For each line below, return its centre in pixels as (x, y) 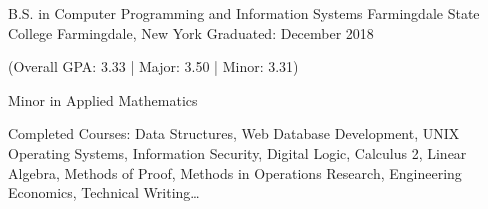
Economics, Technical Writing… (104, 192)
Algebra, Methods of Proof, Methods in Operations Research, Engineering (235, 172)
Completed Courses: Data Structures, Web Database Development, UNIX (234, 133)
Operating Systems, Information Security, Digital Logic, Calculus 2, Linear (237, 152)
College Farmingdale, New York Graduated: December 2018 (191, 32)
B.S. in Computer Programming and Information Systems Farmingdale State (244, 13)
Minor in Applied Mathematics (103, 99)
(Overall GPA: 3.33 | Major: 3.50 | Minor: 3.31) (153, 66)
